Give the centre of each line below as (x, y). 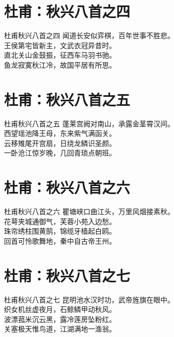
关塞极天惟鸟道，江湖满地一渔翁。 (60, 329)
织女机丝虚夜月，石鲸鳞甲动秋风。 (60, 309)
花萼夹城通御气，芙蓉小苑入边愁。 (60, 221)
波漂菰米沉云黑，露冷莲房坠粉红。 (60, 319)
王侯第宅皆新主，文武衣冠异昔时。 (60, 45)
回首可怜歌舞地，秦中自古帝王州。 (60, 240)
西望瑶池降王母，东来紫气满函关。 (60, 133)
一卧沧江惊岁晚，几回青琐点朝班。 (60, 153)
